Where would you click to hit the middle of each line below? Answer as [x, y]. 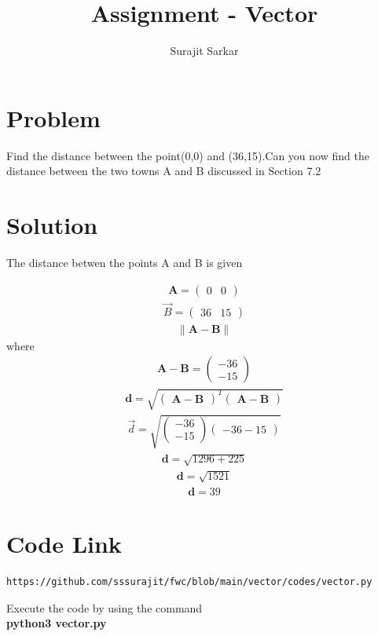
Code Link [64, 544]
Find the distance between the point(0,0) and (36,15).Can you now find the [188, 155]
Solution [52, 225]
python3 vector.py [57, 623]
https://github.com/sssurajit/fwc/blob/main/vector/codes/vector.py [189, 581]
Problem [53, 117]
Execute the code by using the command [105, 607]
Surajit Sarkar [204, 51]
